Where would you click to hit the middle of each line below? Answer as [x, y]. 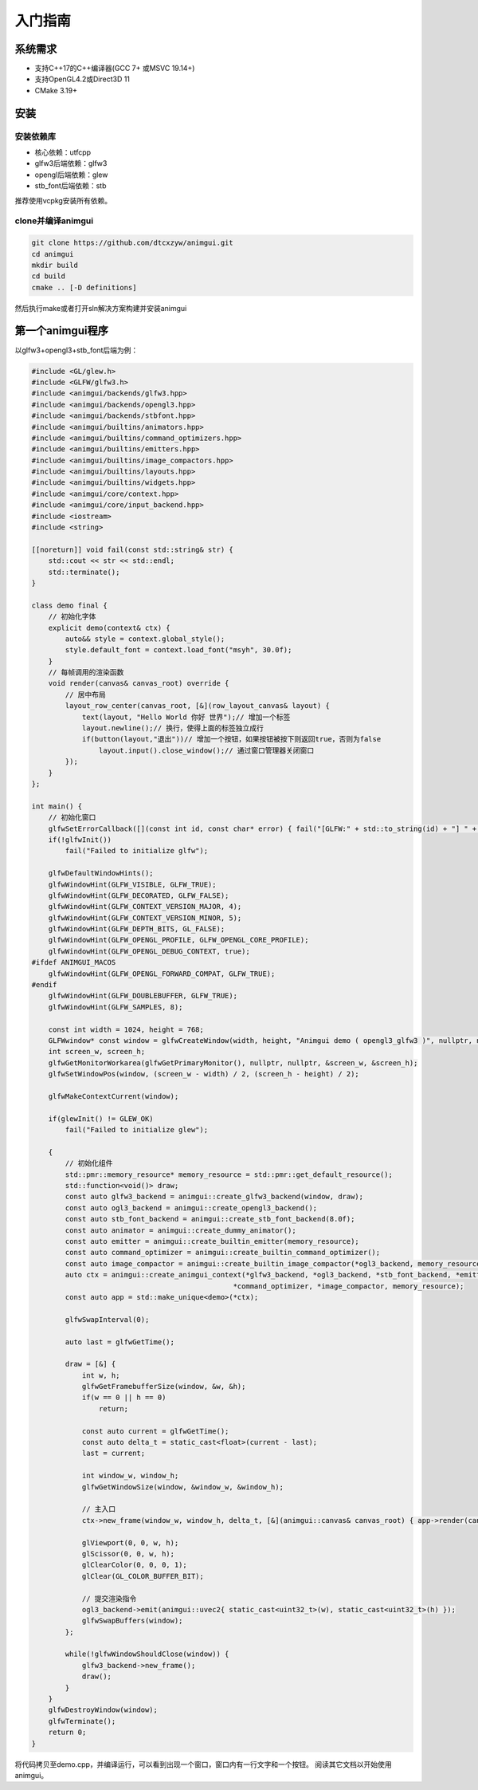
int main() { [57, 806]
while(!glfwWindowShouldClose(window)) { [147, 1654]
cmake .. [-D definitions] [84, 287]
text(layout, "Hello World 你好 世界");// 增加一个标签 [186, 717]
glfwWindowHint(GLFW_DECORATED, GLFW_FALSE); [139, 895]
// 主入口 [99, 1509]
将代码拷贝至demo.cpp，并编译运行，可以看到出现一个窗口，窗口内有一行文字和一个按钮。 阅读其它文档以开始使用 [203, 1764]
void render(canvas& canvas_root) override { [139, 683]
